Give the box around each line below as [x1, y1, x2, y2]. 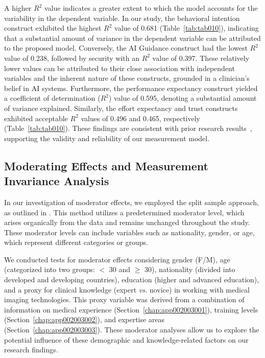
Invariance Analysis [4, 173, 109, 189]
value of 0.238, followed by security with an [4, 52, 139, 63]
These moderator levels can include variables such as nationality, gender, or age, [4, 227, 255, 237]
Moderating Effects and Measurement [4, 158, 208, 173]
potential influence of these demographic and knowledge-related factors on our [4, 334, 249, 345]
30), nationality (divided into [144, 264, 235, 275]
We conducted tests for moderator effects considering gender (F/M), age [4, 254, 230, 264]
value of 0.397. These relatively [152, 52, 250, 63]
